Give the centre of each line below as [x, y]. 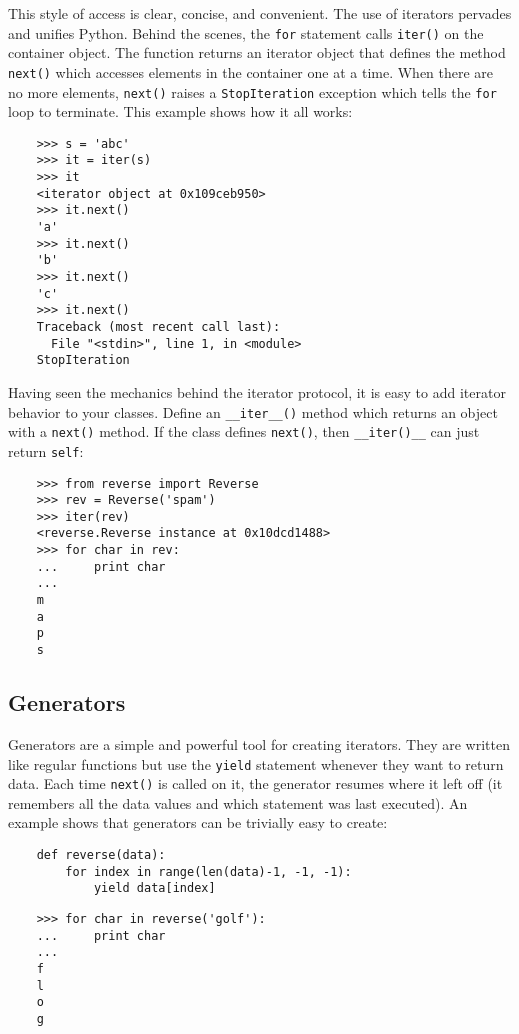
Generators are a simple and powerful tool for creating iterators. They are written [259, 743]
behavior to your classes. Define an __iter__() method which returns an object [253, 411]
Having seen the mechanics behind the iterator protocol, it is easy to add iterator [257, 391]
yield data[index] [154, 888]
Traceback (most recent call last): [158, 326]
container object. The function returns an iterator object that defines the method [257, 52]
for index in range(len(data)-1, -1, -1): [208, 871]
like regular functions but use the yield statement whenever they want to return [256, 763]
